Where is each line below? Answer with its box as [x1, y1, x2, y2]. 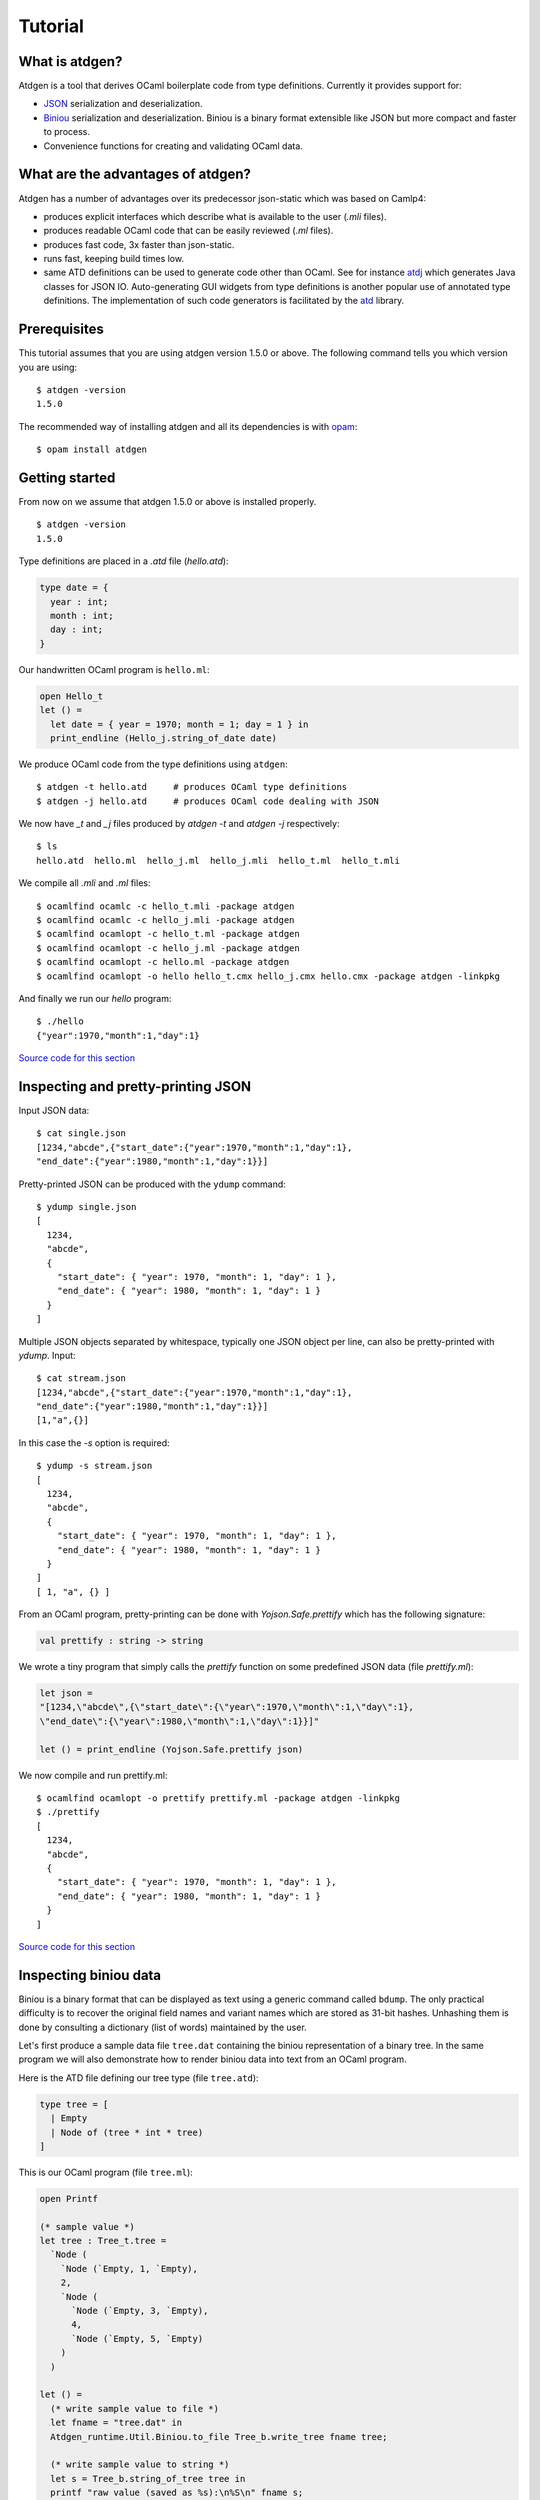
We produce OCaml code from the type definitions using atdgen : [18, 758, 289, 770]
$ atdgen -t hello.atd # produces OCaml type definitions [36, 781, 348, 793]
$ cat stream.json [36, 1373, 127, 1384]
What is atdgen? [18, 53, 123, 70]
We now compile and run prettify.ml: [18, 1769, 168, 1781]
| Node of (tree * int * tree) [50, 2126, 204, 2138]
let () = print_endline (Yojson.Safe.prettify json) [39, 1743, 304, 1755]
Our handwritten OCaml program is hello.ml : [18, 663, 210, 675]
